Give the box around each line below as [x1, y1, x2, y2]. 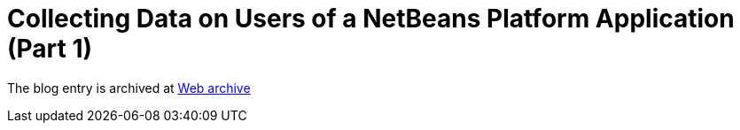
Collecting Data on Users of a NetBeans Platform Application [7, 4, 735, 34]
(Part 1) [7, 34, 93, 64]
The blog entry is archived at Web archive [7, 80, 251, 96]
